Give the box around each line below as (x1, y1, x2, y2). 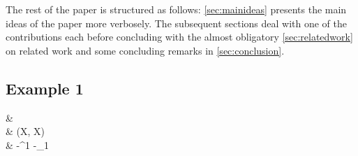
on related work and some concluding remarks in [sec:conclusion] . (6, 43, 285, 57)
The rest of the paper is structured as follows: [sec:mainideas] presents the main (6, 2, 347, 16)
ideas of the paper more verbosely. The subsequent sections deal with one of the (6, 15, 347, 30)
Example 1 (6, 77, 84, 99)
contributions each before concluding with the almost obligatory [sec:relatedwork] (6, 29, 353, 44)
